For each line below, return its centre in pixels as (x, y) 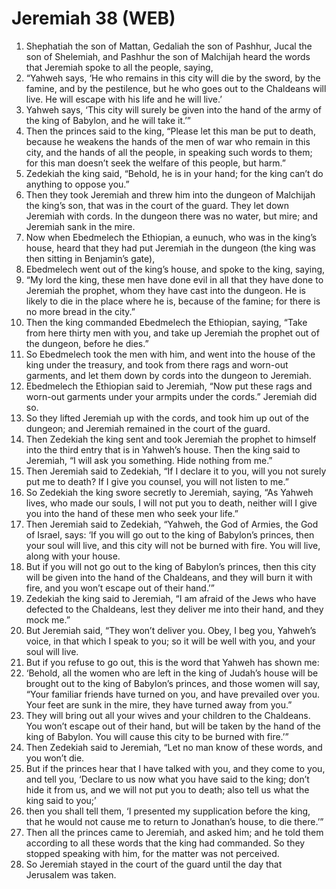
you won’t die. (55, 758)
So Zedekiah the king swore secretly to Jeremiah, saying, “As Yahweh (169, 492)
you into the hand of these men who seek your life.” (132, 513)
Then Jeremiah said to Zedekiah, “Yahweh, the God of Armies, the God (172, 524)
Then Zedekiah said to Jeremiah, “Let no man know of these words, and (174, 747)
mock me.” (48, 619)
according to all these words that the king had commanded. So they (165, 843)
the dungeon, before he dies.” (87, 343)
